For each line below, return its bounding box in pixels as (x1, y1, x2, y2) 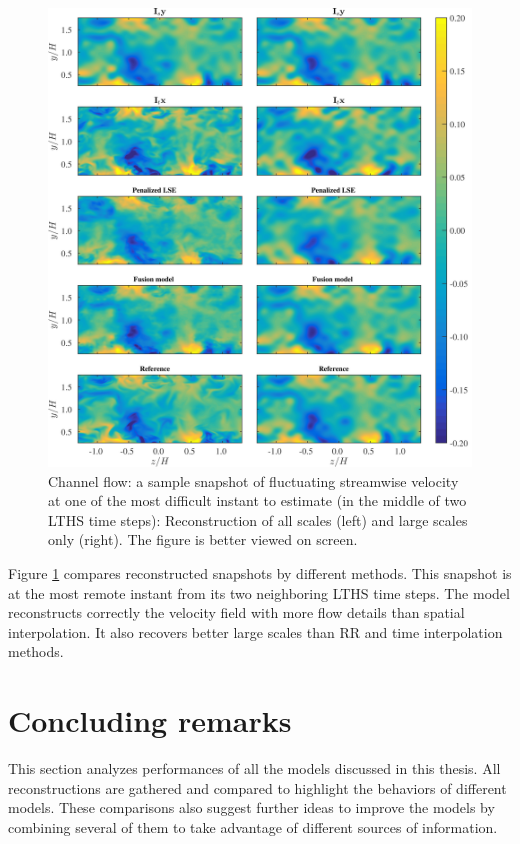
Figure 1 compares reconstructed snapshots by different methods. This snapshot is (8, 562, 512, 583)
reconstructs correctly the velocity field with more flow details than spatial (8, 602, 465, 623)
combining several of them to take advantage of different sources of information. (8, 816, 498, 837)
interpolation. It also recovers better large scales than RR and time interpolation (8, 621, 503, 642)
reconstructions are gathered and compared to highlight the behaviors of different (8, 777, 507, 798)
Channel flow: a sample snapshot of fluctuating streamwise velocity (48, 470, 459, 491)
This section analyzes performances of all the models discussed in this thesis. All (8, 758, 501, 779)
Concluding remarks (8, 700, 292, 741)
